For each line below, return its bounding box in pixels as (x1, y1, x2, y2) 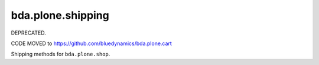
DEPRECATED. (11, 29, 47, 36)
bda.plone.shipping (11, 9, 109, 22)
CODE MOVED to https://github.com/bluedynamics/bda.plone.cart (11, 40, 172, 47)
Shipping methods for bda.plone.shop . (11, 50, 110, 58)
